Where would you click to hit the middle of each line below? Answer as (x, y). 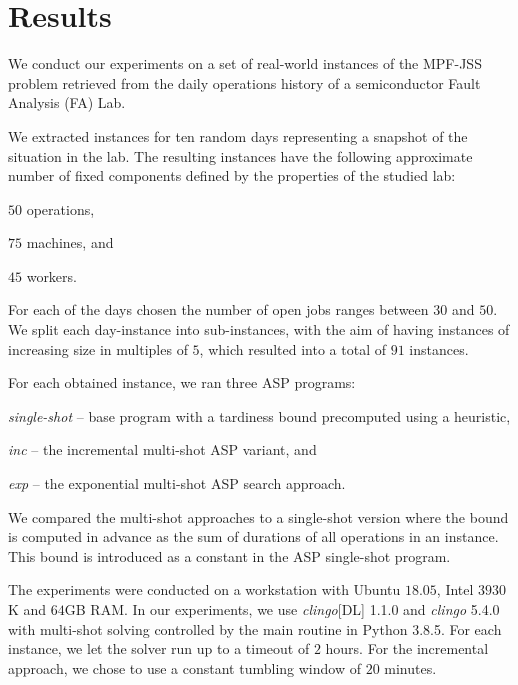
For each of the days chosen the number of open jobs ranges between (218, 309)
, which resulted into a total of (292, 348)
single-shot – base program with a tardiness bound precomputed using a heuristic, (259, 415)
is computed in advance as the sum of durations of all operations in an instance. (253, 536)
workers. (51, 275)
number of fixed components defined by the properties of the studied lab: (232, 175)
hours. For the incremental (407, 648)
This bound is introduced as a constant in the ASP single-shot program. (229, 555)
